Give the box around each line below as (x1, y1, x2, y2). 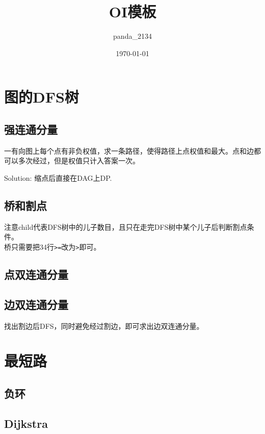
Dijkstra (4, 415, 48, 431)
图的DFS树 (4, 86, 79, 107)
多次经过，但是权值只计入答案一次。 (18, 155, 140, 166)
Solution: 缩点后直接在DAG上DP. (4, 172, 112, 183)
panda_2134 (113, 31, 152, 41)
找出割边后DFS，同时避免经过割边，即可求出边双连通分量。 (4, 320, 204, 331)
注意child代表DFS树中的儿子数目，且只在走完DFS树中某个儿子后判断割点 (4, 221, 247, 232)
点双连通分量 (4, 266, 68, 282)
